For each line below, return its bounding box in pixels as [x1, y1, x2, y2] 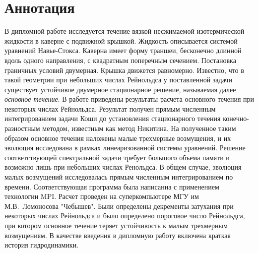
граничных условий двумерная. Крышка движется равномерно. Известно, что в [4, 64, 244, 75]
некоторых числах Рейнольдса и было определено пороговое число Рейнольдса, [4, 210, 245, 221]
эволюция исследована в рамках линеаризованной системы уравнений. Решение [4, 142, 246, 153]
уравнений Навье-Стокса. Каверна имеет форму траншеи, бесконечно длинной [4, 45, 242, 56]
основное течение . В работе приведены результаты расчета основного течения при [4, 94, 255, 104]
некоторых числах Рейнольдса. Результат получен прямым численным [4, 103, 216, 114]
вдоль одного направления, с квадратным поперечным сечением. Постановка [4, 55, 236, 65]
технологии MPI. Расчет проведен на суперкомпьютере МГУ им [4, 191, 199, 201]
